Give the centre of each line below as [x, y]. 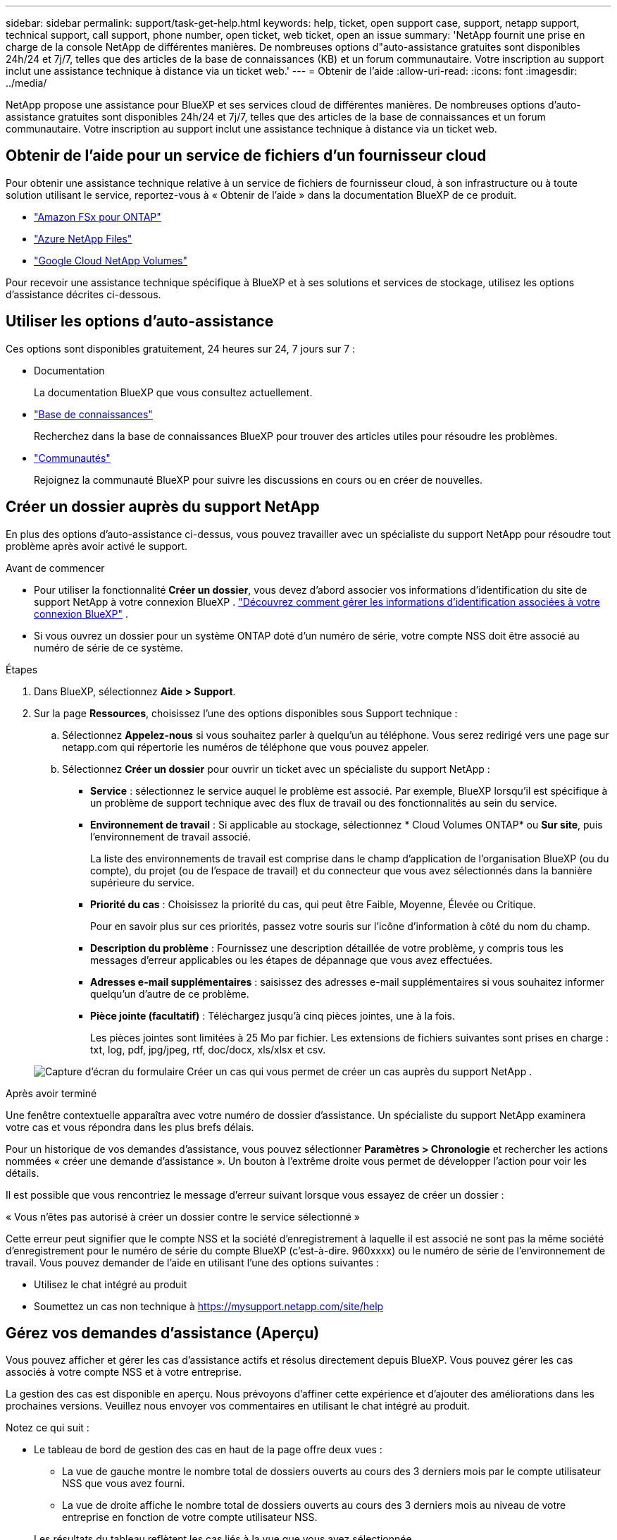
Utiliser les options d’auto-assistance [140, 322]
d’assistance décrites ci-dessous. [83, 294]
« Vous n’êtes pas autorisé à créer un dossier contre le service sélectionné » [183, 1216]
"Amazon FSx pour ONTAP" [98, 216]
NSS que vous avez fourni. [124, 1484]
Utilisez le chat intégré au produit [111, 1284]
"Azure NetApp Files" [83, 238]
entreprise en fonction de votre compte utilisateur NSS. [190, 1517]
